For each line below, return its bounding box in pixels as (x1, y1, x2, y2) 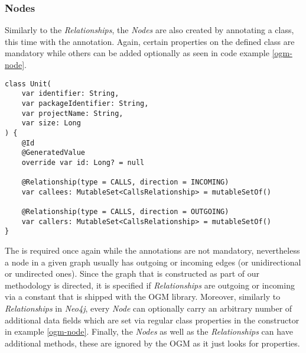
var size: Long (21, 119, 81, 128)
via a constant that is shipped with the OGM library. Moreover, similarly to (5, 290, 281, 303)
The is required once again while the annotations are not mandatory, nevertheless (5, 244, 300, 257)
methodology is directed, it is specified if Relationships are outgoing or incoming (5, 278, 295, 291)
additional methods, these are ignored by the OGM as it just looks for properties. (5, 336, 300, 349)
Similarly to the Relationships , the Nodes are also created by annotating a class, (5, 24, 294, 36)
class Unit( (5, 79, 51, 88)
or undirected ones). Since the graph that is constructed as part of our (5, 267, 260, 280)
